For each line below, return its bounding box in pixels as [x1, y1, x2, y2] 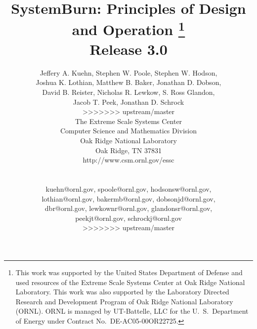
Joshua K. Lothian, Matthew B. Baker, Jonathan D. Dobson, [36, 77, 221, 87]
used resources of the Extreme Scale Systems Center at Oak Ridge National [15, 277, 245, 287]
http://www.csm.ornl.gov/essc [83, 155, 174, 165]
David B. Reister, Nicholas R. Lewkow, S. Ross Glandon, [42, 87, 215, 97]
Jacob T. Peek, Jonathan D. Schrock [73, 96, 184, 107]
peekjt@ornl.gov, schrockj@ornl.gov [75, 212, 182, 223]
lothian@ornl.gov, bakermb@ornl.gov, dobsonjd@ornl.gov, [42, 193, 215, 204]
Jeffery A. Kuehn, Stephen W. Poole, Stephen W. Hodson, [40, 67, 217, 78]
